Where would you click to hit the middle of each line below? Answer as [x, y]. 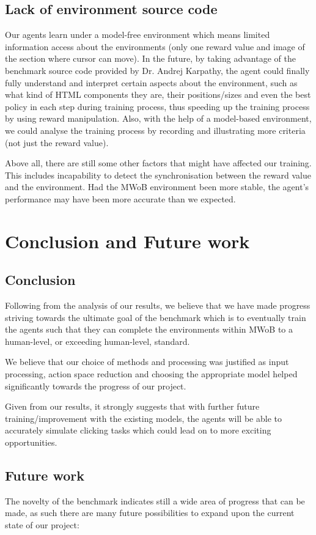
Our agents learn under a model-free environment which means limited [138, 35]
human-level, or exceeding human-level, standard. [97, 341]
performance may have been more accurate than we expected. [120, 198]
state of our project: [42, 525]
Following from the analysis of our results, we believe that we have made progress [158, 305]
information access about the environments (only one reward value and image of [155, 46]
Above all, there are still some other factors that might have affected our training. [158, 163]
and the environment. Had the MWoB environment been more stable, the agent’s [157, 187]
